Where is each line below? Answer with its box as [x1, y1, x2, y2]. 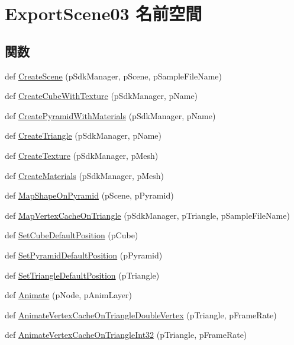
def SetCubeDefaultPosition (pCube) [5, 229, 138, 241]
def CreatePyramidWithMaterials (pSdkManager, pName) [5, 109, 216, 122]
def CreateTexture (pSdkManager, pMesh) [5, 149, 159, 161]
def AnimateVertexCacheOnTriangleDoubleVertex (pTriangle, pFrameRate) [5, 308, 277, 321]
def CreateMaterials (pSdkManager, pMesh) [5, 169, 164, 181]
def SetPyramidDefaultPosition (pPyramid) [5, 248, 163, 261]
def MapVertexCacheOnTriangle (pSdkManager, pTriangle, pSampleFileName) [5, 209, 290, 221]
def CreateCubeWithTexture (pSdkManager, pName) [5, 90, 198, 102]
